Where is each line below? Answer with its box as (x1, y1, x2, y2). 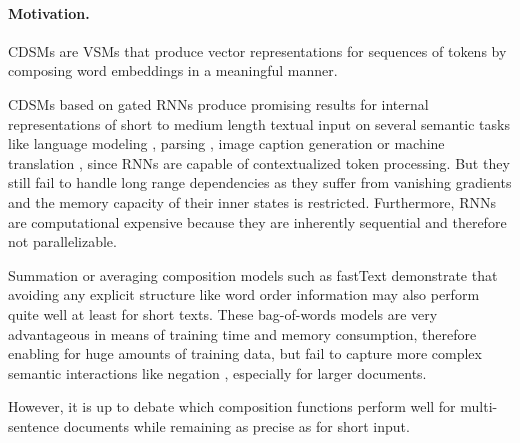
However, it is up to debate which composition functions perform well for (8, 396, 456, 417)
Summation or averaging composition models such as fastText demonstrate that (8, 264, 498, 285)
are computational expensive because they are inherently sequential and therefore (8, 211, 507, 232)
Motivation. (8, 2, 90, 23)
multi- (460, 396, 498, 417)
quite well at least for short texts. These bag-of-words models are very (8, 303, 438, 324)
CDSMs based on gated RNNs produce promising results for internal (8, 93, 429, 114)
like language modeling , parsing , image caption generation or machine (8, 133, 445, 154)
